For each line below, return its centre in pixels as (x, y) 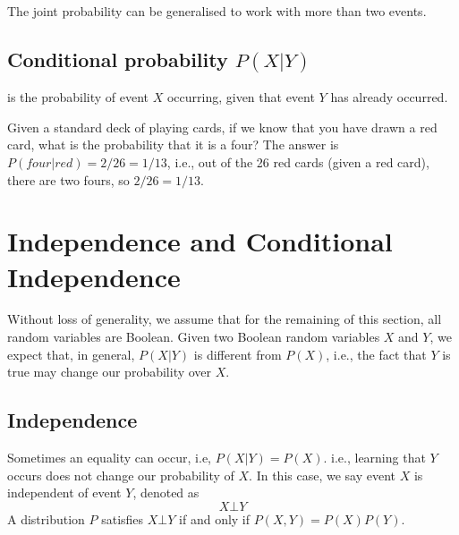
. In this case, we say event (323, 475)
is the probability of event (78, 97)
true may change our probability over (110, 372)
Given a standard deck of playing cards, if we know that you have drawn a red (222, 127)
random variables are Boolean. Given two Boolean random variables (194, 337)
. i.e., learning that (374, 458)
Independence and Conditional (200, 241)
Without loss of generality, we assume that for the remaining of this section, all (225, 319)
